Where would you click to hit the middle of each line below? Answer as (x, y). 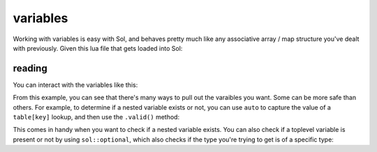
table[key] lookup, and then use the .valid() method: (96, 117)
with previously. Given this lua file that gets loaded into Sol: (98, 48)
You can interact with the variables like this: (75, 85)
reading (30, 68)
